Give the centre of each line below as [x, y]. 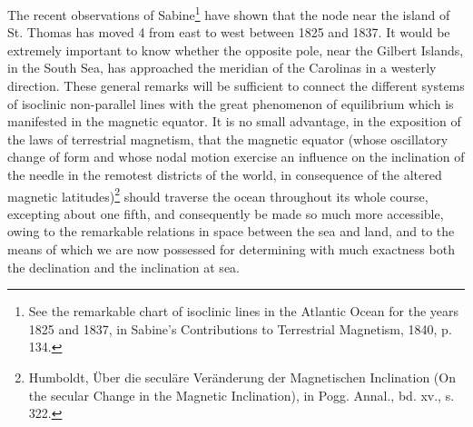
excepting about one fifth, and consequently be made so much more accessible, [226, 213]
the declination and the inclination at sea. [123, 267]
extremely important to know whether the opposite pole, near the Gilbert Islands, [236, 50]
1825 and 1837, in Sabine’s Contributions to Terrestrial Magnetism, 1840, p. [240, 328]
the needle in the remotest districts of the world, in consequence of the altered [225, 174]
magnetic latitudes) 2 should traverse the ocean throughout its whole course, [218, 194]
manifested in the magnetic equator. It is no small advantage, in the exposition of [234, 121]
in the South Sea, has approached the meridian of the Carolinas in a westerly [222, 68]
